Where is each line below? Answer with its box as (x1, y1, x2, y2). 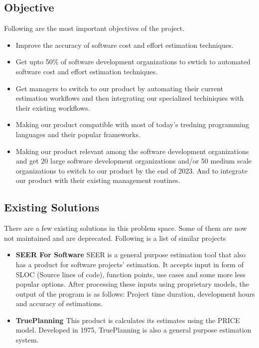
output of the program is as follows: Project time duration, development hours (15, 288, 255, 299)
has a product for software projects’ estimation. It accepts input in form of (15, 259, 244, 269)
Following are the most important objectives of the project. (4, 23, 185, 33)
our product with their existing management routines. (15, 175, 180, 185)
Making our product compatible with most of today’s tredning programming (15, 119, 250, 130)
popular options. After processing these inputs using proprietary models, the (15, 279, 250, 289)
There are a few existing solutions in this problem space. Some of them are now (4, 223, 247, 233)
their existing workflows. (15, 102, 90, 113)
